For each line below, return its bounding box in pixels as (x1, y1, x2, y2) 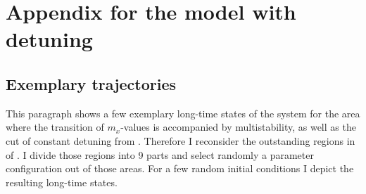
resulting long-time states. (6, 174, 118, 189)
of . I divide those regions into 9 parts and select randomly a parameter (6, 147, 314, 162)
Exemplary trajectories (6, 72, 177, 94)
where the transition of (6, 119, 104, 134)
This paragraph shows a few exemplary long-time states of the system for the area (6, 105, 360, 120)
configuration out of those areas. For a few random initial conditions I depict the (6, 161, 354, 176)
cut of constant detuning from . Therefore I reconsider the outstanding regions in (6, 133, 355, 148)
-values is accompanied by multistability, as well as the (120, 119, 356, 134)
